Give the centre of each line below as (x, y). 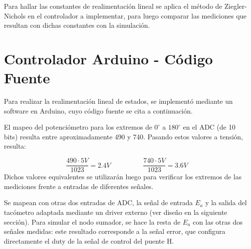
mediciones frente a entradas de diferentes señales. (79, 186)
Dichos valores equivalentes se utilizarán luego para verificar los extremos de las (123, 177)
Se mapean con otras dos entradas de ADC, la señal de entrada (98, 202)
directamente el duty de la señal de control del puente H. (89, 240)
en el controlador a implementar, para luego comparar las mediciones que (137, 15)
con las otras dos (218, 221)
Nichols (15, 15)
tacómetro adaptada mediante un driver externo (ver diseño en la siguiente (116, 212)
